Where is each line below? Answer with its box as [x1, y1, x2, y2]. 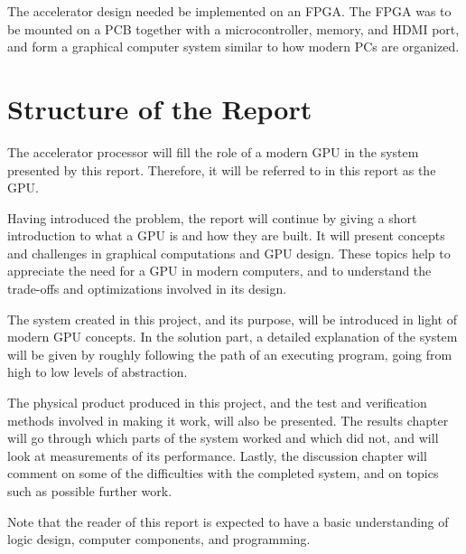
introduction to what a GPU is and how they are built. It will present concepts [7, 226, 445, 245]
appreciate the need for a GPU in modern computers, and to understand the [7, 261, 432, 280]
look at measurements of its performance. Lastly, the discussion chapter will [7, 446, 427, 465]
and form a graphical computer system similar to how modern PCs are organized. [7, 37, 460, 56]
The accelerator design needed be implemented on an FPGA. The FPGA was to [7, 2, 452, 20]
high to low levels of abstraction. [7, 362, 188, 381]
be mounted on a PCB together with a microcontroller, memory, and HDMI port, [7, 19, 460, 38]
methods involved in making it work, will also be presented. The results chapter [7, 410, 449, 429]
